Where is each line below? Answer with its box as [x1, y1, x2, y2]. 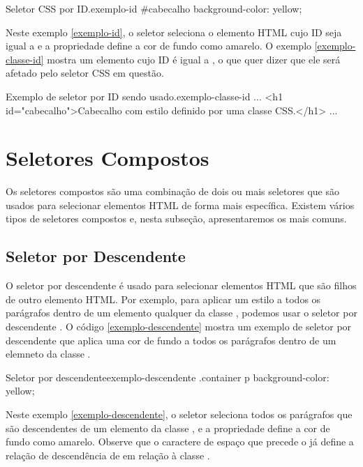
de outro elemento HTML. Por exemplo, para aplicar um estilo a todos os [6, 291, 321, 306]
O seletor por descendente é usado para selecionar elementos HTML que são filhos [6, 278, 357, 293]
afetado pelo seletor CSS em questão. [6, 66, 164, 80]
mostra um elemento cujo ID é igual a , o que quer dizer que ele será [47, 52, 341, 66]
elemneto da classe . [6, 346, 91, 361]
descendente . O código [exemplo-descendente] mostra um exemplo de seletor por [6, 319, 352, 334]
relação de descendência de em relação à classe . [6, 447, 210, 462]
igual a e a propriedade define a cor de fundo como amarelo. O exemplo [6, 38, 312, 53]
